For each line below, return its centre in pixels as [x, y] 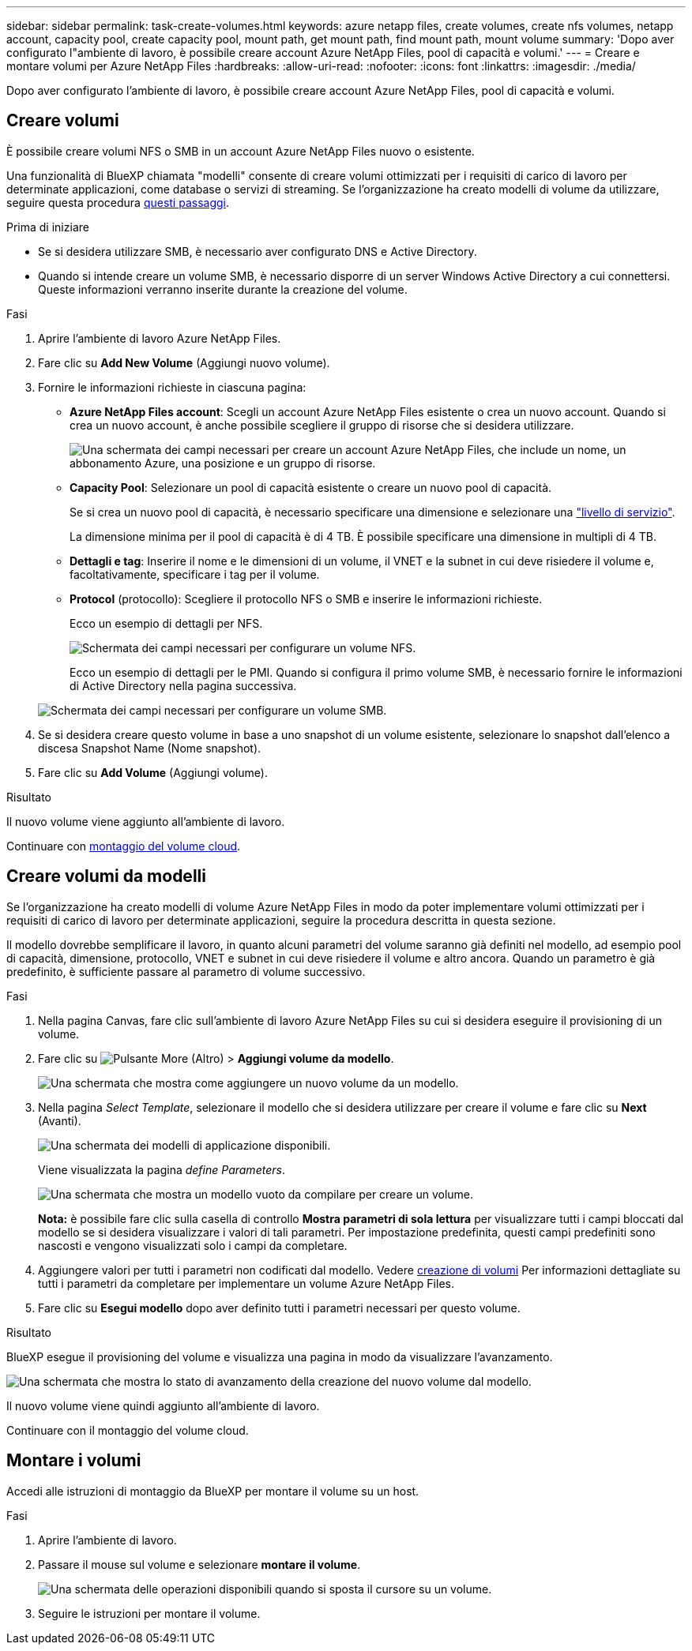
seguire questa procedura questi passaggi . [118, 202]
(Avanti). [60, 1120]
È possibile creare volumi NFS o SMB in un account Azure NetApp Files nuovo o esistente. [241, 151]
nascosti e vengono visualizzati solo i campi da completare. [193, 1245]
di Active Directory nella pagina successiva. [183, 685]
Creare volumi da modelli [106, 876]
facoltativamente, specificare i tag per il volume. [195, 574]
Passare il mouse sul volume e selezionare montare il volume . [199, 1564]
